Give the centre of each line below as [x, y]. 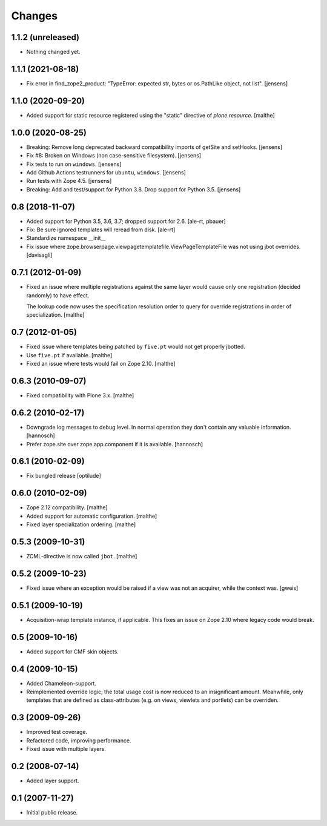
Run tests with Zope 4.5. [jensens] [69, 181]
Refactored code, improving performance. [79, 740]
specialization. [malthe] [55, 315]
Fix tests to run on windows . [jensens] [74, 164]
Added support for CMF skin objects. [73, 652]
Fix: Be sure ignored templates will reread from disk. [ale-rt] [101, 230]
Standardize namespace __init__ [66, 238]
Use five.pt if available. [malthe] [69, 355]
